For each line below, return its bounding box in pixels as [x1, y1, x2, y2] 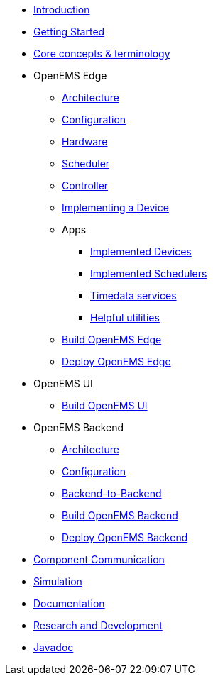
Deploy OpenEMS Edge [62, 355, 171, 367]
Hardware [62, 135, 108, 148]
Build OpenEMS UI [62, 399, 148, 411]
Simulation [33, 575, 82, 587]
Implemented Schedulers [90, 267, 207, 279]
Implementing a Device [62, 201, 169, 214]
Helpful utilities [90, 311, 160, 323]
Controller [62, 179, 109, 192]
